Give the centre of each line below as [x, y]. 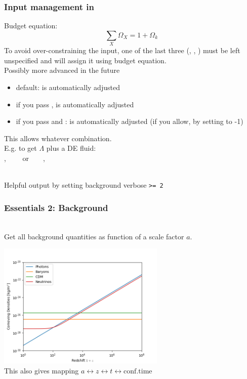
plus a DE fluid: [71, 148]
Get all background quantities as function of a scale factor [94, 236]
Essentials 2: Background [56, 207]
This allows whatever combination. [58, 138]
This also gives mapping [42, 370]
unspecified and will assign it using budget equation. [85, 60]
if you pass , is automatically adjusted [75, 104]
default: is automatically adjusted [68, 87]
